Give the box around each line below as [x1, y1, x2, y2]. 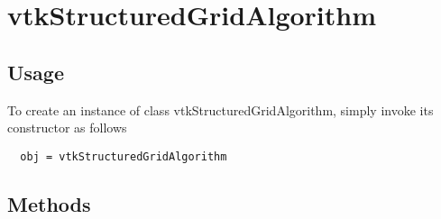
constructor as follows [7, 118, 127, 137]
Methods [7, 189, 91, 217]
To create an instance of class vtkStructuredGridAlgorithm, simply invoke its [7, 100, 434, 119]
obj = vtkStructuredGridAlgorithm [20, 150, 227, 163]
